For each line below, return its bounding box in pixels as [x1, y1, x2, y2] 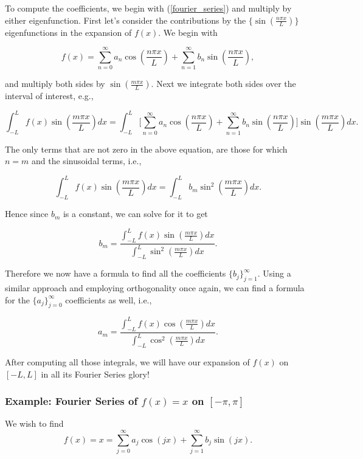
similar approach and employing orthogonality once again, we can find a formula [5, 281, 305, 294]
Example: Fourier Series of [5, 393, 138, 409]
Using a [263, 267, 291, 280]
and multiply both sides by [5, 77, 105, 90]
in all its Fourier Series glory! [41, 367, 150, 380]
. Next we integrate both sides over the [151, 77, 296, 90]
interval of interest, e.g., [5, 89, 94, 102]
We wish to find [5, 417, 64, 430]
